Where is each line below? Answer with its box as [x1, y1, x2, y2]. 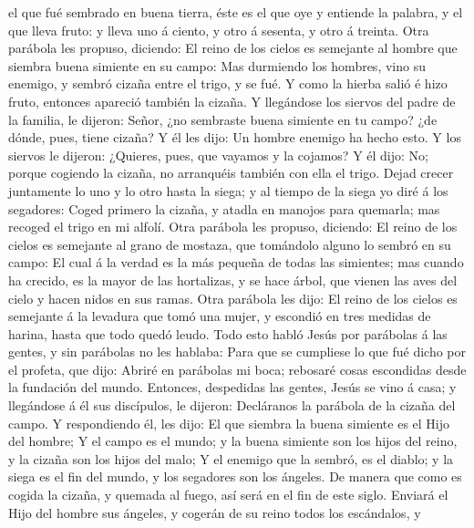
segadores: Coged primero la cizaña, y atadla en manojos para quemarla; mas [8, 199, 440, 218]
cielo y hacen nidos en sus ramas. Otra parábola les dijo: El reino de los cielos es [8, 288, 458, 307]
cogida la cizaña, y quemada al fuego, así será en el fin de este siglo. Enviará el [8, 485, 448, 504]
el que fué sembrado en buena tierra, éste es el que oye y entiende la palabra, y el [8, 3, 463, 21]
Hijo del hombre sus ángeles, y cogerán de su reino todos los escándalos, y [8, 502, 421, 522]
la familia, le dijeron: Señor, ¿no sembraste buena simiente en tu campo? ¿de [8, 109, 438, 129]
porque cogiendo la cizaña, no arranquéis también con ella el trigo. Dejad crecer [8, 163, 454, 182]
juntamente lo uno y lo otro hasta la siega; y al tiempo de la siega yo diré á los [8, 181, 448, 200]
